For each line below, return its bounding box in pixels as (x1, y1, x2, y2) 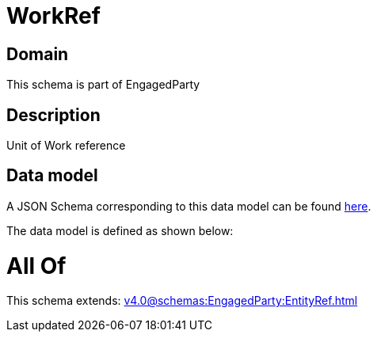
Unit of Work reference (6, 139, 126, 153)
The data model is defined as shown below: (6, 223, 234, 237)
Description (6, 104, 101, 125)
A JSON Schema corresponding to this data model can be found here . (6, 199, 371, 213)
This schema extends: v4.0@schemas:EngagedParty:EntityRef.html (6, 294, 358, 308)
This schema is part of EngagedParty (6, 78, 200, 92)
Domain (6, 44, 69, 64)
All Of (6, 252, 67, 279)
